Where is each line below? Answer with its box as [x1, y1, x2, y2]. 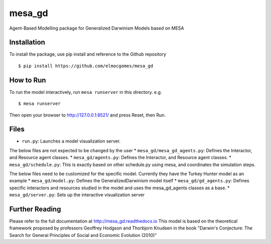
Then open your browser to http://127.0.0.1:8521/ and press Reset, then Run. [9, 112, 166, 118]
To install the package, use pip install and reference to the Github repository [9, 51, 167, 57]
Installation [9, 38, 45, 47]
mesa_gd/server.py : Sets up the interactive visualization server [9, 192, 145, 198]
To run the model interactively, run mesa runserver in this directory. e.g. [9, 89, 162, 95]
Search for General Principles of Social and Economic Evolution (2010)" [9, 232, 157, 238]
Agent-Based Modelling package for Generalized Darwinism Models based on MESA [9, 25, 184, 31]
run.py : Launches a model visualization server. [22, 138, 121, 144]
